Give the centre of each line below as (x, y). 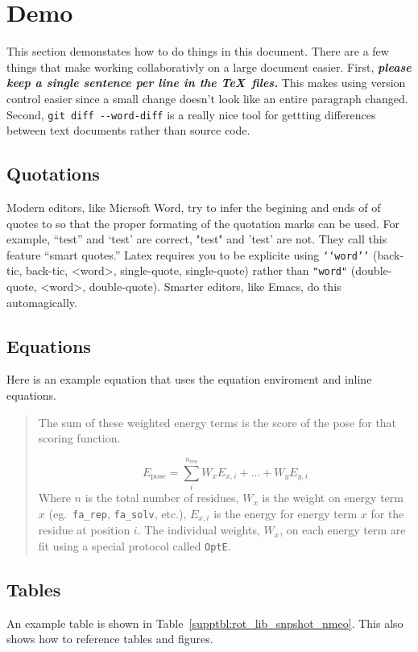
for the (387, 513)
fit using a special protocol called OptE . (135, 545)
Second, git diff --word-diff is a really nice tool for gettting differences (191, 114)
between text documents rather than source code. (128, 130)
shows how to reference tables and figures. (110, 639)
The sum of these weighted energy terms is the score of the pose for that (217, 422)
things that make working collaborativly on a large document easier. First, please (209, 66)
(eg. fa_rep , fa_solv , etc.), (118, 513)
